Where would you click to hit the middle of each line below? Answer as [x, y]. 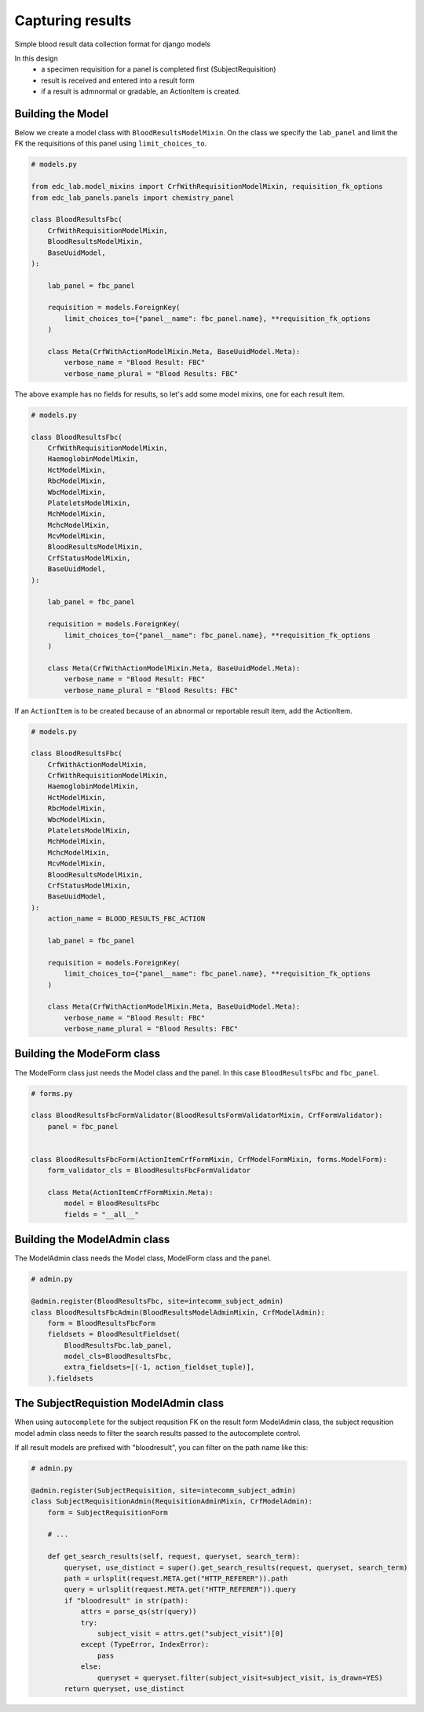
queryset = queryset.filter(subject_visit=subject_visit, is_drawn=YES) [240, 1677]
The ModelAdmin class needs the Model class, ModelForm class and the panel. [143, 1258]
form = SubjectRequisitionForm [108, 1512]
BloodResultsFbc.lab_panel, [118, 1345]
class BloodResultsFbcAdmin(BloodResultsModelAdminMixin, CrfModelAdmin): [178, 1312]
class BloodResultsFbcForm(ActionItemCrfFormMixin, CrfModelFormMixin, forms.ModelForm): [209, 1159]
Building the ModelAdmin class [92, 1240]
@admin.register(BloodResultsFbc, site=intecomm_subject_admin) [157, 1301]
